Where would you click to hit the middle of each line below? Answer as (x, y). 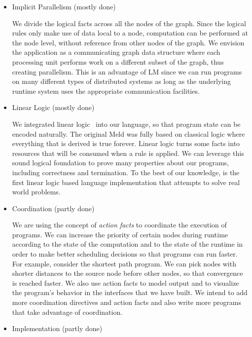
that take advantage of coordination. (67, 312)
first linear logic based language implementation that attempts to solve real (126, 182)
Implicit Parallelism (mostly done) (64, 6)
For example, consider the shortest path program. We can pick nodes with (124, 263)
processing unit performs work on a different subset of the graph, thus (118, 61)
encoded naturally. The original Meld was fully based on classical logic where (128, 133)
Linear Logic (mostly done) (53, 107)
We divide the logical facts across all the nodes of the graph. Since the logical (129, 23)
